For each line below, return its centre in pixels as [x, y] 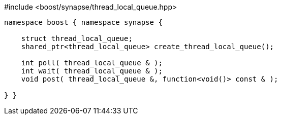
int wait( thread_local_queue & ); [92, 71]
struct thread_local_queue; [77, 38]
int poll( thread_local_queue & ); [92, 63]
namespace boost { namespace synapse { [83, 22]
